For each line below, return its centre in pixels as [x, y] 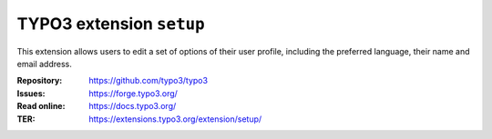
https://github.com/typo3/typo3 [149, 81]
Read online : [41, 106]
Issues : [31, 93]
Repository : [40, 81]
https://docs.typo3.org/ [133, 106]
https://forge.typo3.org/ [133, 93]
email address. [45, 64]
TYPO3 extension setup [111, 24]
